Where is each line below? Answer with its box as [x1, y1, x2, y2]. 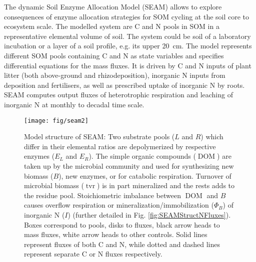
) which [200, 131, 223, 142]
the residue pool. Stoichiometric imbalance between [24, 190, 181, 200]
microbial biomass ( [24, 180, 84, 191]
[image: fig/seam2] [24, 117, 88, 124]
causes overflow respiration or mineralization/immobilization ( [24, 200, 214, 210]
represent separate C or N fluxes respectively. [24, 249, 162, 259]
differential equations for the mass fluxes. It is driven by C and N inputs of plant [4, 60, 251, 70]
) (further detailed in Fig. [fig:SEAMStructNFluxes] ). [67, 209, 231, 220]
